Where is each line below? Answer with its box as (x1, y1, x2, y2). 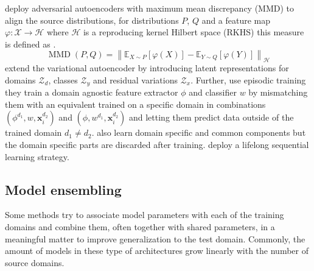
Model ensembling (5, 180, 122, 199)
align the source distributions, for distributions (5, 13, 179, 26)
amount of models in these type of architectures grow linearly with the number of (5, 244, 309, 257)
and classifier (189, 86, 237, 99)
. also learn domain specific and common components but (91, 126, 306, 139)
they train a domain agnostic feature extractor (5, 86, 178, 99)
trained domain (5, 126, 62, 139)
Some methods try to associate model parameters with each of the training (5, 208, 284, 221)
